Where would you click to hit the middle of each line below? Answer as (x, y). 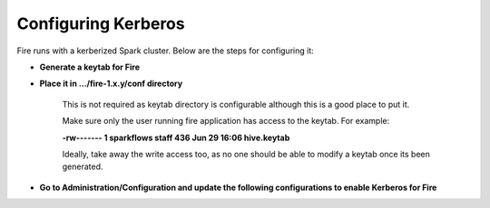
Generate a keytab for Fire (90, 67)
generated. (83, 166)
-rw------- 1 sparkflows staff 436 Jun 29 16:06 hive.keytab (176, 137)
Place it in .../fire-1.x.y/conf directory (111, 84)
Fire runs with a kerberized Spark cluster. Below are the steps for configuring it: (165, 51)
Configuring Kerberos (101, 24)
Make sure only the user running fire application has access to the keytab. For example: (226, 121)
